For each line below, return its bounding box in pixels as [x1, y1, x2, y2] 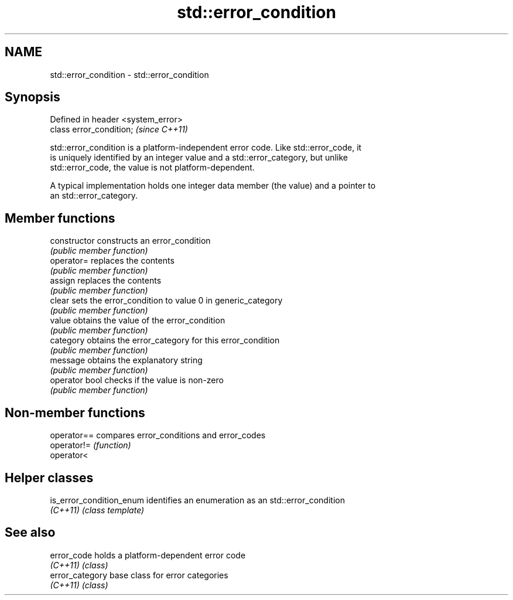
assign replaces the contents [50, 275, 162, 286]
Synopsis [5, 90, 60, 105]
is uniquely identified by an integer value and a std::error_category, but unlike [50, 152, 348, 163]
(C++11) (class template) [50, 504, 145, 515]
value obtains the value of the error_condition [50, 315, 225, 326]
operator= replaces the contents [50, 255, 175, 266]
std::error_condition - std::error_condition [50, 69, 209, 80]
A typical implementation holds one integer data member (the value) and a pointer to [50, 180, 376, 191]
